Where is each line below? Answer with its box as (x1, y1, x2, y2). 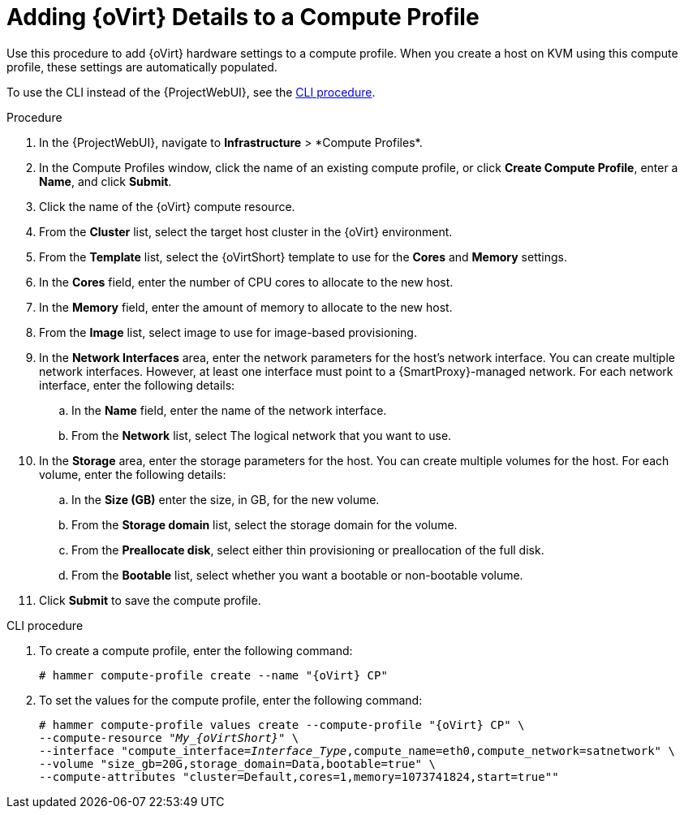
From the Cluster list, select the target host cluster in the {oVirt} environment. (39, 224, 453, 239)
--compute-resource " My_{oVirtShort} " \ (39, 731, 299, 744)
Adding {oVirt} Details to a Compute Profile (6, 3, 480, 31)
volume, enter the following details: (39, 467, 226, 481)
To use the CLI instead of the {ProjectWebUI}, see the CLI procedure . (6, 84, 376, 99)
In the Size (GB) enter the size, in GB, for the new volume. (71, 492, 380, 507)
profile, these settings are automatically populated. (6, 59, 277, 74)
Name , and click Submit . (39, 174, 172, 188)
